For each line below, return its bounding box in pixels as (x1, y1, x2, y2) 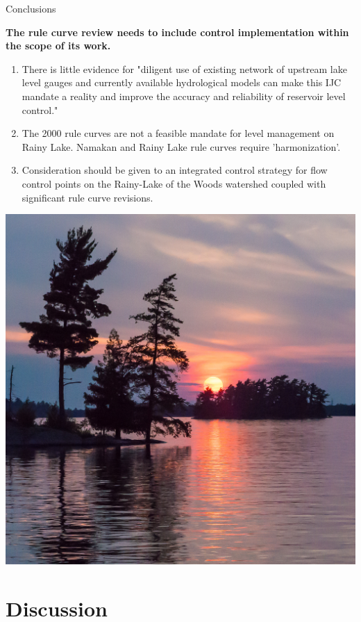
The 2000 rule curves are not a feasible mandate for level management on (22, 126, 335, 140)
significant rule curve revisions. (22, 190, 153, 204)
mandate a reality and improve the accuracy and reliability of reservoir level (22, 88, 346, 103)
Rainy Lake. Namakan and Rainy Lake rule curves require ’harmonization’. (22, 139, 341, 154)
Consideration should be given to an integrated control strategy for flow (22, 163, 328, 177)
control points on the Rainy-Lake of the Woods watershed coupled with (22, 176, 326, 190)
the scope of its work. (6, 38, 111, 53)
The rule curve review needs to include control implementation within (6, 24, 349, 39)
